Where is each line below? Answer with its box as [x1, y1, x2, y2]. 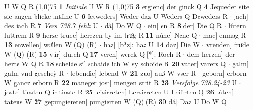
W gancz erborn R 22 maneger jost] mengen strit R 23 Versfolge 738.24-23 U [4, 77, 237, 87]
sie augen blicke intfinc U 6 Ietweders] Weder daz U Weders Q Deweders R [4, 11, 228, 21]
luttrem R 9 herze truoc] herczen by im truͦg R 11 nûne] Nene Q [4, 30, 197, 40]
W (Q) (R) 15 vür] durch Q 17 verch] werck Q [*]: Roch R [4, 48, 181, 59]
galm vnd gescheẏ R [4, 68, 64, 78]
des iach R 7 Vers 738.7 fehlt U [4, 20, 98, 31]
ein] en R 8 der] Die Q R [147, 20, 222, 31]
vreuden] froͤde [206, 39, 249, 49]
